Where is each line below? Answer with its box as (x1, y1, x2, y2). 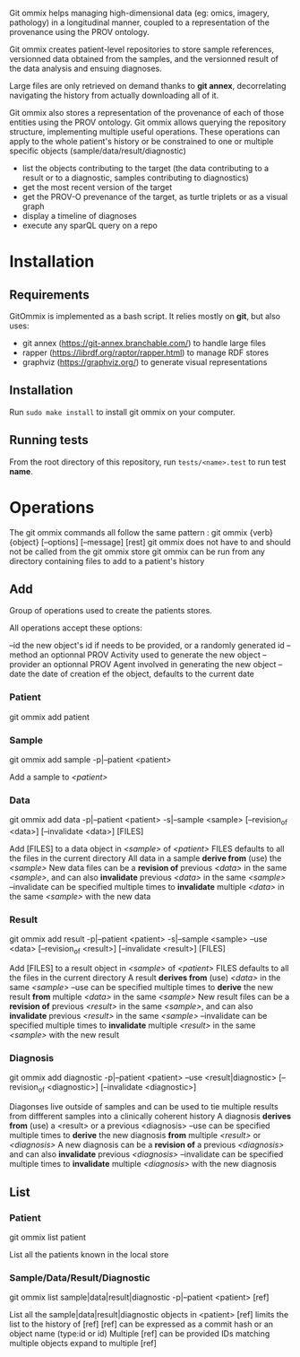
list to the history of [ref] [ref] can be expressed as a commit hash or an (9, 1318, 274, 1330)
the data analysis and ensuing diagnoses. (9, 63, 163, 74)
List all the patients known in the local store (9, 1248, 169, 1259)
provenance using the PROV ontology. (9, 27, 150, 37)
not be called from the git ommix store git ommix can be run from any (9, 546, 266, 557)
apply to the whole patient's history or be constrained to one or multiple (9, 136, 274, 146)
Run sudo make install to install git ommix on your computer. (9, 406, 236, 417)
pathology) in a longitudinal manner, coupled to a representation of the (9, 17, 270, 28)
